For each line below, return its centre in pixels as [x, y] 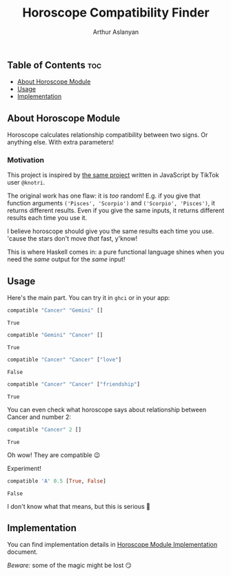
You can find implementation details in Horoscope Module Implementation [112, 545]
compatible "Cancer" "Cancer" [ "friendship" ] [73, 384]
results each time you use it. [47, 218]
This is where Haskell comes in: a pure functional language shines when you [115, 252]
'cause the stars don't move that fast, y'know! [72, 239]
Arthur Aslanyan [116, 32]
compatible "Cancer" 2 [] [44, 429]
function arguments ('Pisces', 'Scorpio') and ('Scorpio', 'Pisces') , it [111, 203]
